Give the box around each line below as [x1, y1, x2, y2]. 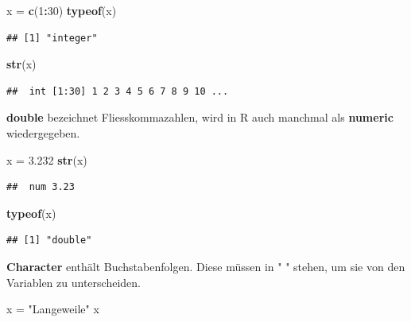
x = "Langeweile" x [6, 301, 99, 317]
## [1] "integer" [6, 32, 98, 44]
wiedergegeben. [6, 124, 80, 141]
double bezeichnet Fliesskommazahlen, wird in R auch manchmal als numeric [6, 109, 394, 126]
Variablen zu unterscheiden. [6, 274, 141, 290]
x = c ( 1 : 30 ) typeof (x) [6, 2, 117, 18]
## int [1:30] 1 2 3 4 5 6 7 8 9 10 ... [6, 85, 229, 97]
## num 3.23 [6, 181, 75, 193]
